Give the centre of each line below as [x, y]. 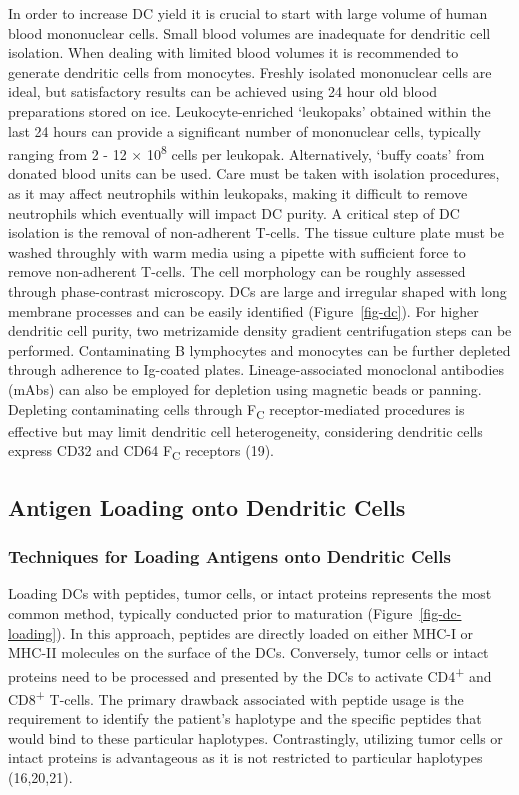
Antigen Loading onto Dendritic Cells [207, 506]
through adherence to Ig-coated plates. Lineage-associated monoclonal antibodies [256, 369]
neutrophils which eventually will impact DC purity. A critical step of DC [234, 212]
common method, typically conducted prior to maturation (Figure [210, 612]
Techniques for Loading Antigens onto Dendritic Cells [229, 556]
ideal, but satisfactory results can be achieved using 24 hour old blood [223, 91]
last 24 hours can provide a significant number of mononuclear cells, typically [244, 130]
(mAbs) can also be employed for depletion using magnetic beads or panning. [245, 388]
